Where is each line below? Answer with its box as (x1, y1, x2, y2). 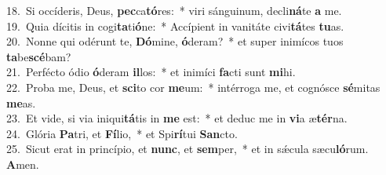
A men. (6, 155, 39, 172)
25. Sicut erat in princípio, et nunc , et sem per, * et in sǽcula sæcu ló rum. (6, 140, 369, 157)
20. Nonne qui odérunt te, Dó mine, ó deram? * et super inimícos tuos (6, 33, 344, 49)
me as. (6, 94, 36, 111)
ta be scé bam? (6, 48, 71, 64)
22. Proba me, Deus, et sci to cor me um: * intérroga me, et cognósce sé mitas (6, 78, 381, 95)
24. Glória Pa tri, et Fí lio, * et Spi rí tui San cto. (6, 125, 238, 141)
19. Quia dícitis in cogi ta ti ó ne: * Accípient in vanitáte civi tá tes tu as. (6, 17, 344, 34)
